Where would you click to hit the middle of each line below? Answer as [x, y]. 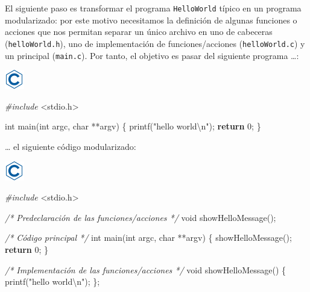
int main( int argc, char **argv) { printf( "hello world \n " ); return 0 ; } [133, 126]
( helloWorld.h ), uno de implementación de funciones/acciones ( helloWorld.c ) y [155, 43]
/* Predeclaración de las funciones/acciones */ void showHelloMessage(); [141, 217]
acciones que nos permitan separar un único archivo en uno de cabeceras [139, 32]
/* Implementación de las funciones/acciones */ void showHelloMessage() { [146, 269]
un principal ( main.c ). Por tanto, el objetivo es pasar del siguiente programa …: [152, 55]
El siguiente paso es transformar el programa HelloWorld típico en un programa [153, 8]
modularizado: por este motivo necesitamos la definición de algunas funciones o [151, 20]
